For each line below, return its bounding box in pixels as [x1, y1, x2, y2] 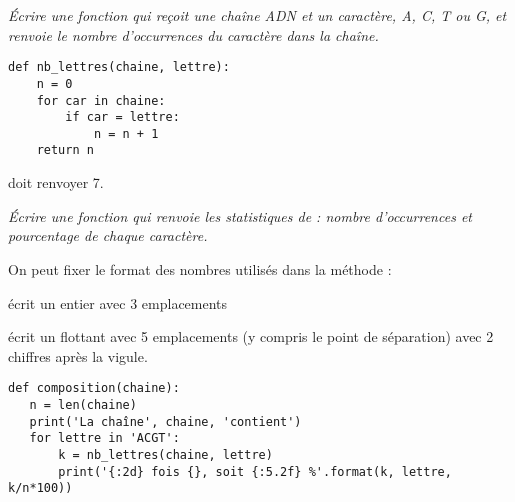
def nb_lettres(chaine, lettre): [8, 60, 230, 75]
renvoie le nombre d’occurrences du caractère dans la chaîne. [8, 24, 379, 45]
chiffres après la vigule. [8, 345, 148, 366]
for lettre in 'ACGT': [29, 431, 180, 446]
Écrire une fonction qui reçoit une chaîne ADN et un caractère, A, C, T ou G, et [8, 5, 507, 25]
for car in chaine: [36, 93, 166, 108]
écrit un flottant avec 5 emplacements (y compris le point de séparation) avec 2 [8, 326, 494, 347]
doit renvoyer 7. [8, 172, 104, 193]
